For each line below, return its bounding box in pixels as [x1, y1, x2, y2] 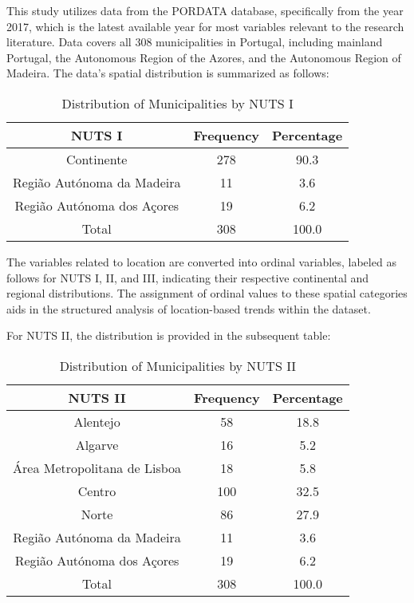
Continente [66, 149, 128, 168]
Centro [77, 481, 116, 500]
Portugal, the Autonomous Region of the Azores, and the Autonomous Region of [6, 49, 401, 65]
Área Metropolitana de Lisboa [13, 458, 182, 477]
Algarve [75, 435, 119, 454]
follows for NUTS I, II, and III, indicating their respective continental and [6, 269, 369, 286]
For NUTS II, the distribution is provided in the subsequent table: [6, 327, 331, 344]
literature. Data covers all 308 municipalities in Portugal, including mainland [6, 33, 383, 50]
